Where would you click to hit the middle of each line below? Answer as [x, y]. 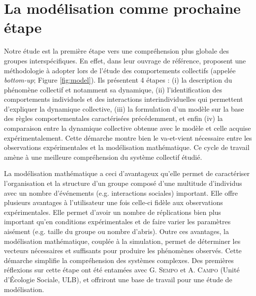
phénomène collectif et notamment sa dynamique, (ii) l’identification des [113, 89]
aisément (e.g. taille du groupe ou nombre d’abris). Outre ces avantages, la [117, 231]
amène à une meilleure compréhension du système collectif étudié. [103, 157]
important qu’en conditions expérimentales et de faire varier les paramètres [117, 222]
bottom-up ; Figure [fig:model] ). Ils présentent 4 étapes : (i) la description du [118, 80]
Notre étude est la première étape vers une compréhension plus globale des [117, 51]
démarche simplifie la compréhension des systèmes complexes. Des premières [119, 260]
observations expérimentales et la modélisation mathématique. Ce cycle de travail [127, 147]
